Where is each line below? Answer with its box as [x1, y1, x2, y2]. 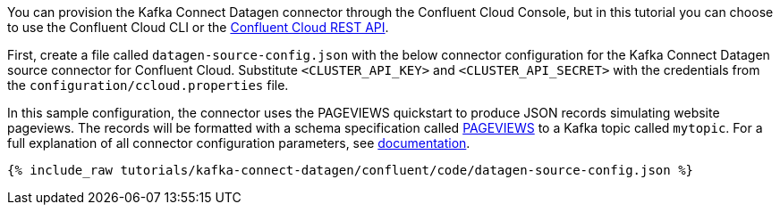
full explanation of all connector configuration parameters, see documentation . [7, 135, 471, 151]
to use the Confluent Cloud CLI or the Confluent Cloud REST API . [7, 20, 389, 35]
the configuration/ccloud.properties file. [7, 77, 289, 93]
